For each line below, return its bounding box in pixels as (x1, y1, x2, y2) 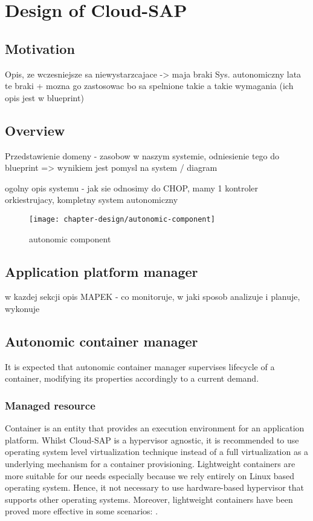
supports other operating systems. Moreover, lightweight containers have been (5, 493, 293, 505)
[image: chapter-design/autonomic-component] (29, 214, 215, 224)
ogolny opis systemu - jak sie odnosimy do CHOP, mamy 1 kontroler (5, 181, 259, 194)
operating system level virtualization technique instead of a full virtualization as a (5, 445, 309, 458)
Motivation (5, 39, 75, 58)
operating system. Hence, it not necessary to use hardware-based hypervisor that (5, 481, 305, 494)
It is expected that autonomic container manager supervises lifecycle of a (5, 360, 275, 373)
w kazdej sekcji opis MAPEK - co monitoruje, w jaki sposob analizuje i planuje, (5, 290, 300, 303)
